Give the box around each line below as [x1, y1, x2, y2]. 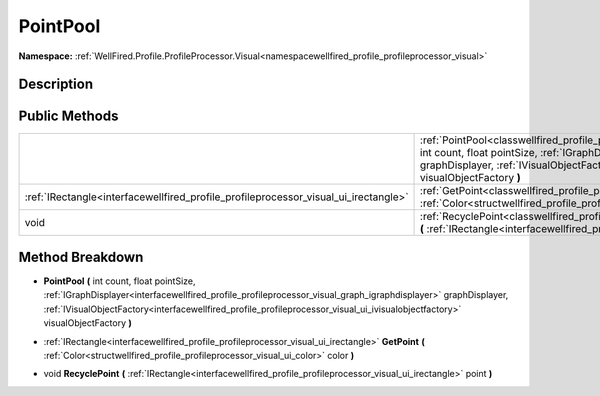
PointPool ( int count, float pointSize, [43, 275, 196, 287]
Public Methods [18, 108, 119, 125]
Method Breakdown [18, 248, 144, 265]
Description [18, 76, 94, 93]
